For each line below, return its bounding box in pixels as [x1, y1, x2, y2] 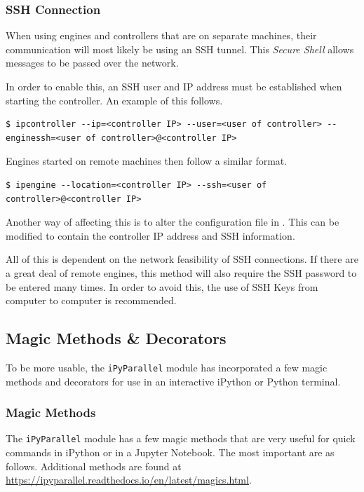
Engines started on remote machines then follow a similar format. [6, 153, 288, 168]
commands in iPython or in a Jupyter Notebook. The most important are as [6, 445, 335, 460]
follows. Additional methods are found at [6, 458, 182, 473]
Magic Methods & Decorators [6, 327, 227, 349]
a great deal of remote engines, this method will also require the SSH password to [6, 265, 357, 280]
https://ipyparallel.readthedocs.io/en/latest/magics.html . [6, 472, 252, 487]
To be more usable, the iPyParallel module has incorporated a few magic [6, 360, 328, 374]
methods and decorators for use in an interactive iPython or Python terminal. [6, 374, 341, 388]
